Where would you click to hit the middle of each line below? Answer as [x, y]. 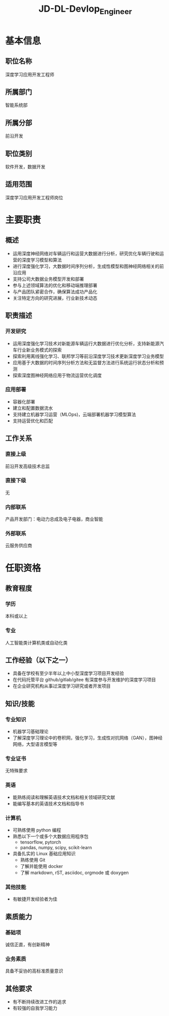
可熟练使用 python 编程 [37, 830]
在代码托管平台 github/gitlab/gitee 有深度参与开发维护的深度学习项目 [84, 680]
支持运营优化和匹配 [33, 421]
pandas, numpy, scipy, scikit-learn [56, 847]
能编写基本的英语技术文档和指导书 [48, 803]
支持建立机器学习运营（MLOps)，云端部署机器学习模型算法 [74, 414]
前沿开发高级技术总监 [27, 466]
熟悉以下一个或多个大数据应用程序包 [50, 836]
